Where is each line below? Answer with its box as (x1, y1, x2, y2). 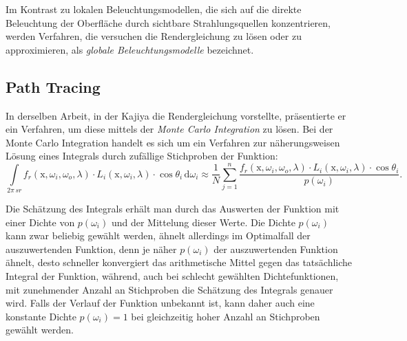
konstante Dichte (6, 309, 76, 323)
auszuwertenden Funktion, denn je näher (6, 241, 177, 256)
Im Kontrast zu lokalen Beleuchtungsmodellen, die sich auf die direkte (6, 2, 302, 16)
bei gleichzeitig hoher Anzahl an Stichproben (131, 309, 320, 323)
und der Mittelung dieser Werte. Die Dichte (111, 214, 295, 229)
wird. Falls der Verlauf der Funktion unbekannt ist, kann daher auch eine (6, 296, 315, 310)
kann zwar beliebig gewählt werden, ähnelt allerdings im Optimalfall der (6, 228, 311, 243)
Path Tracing (6, 76, 101, 97)
